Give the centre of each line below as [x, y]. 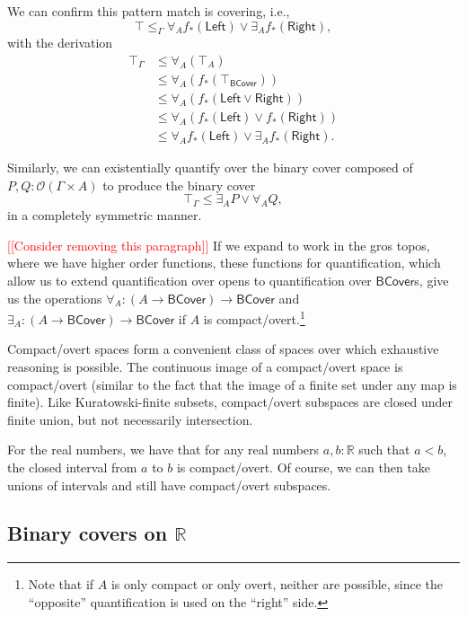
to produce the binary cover [179, 185]
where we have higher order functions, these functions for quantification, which [224, 263]
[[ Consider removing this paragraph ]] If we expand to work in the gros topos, [219, 245]
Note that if [61, 584]
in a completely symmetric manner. [105, 215]
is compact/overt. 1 [254, 317]
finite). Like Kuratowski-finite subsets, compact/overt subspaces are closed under [230, 402]
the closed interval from [72, 467]
